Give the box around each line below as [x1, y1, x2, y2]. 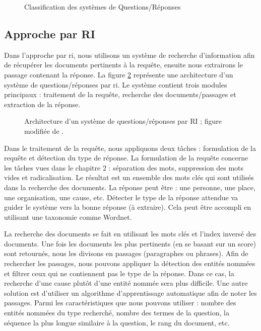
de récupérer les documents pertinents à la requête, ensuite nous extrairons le [4, 59, 243, 70]
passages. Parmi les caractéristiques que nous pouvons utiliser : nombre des [4, 297, 236, 308]
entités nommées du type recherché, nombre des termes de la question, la [4, 307, 229, 318]
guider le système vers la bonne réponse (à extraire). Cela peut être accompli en [4, 202, 251, 212]
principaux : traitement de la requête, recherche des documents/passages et [4, 89, 236, 100]
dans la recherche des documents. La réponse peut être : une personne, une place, [4, 182, 255, 192]
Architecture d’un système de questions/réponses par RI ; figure [24, 116, 222, 126]
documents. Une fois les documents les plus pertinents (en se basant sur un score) [4, 238, 256, 249]
